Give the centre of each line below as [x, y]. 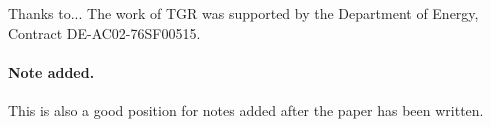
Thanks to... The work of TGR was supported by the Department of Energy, [243, 13]
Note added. [51, 71]
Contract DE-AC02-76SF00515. [104, 32]
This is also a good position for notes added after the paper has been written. [246, 109]
